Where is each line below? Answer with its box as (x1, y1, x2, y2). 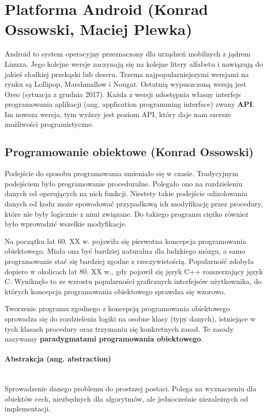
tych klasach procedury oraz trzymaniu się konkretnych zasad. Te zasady (5, 323, 234, 334)
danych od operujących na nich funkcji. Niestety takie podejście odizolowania (5, 188, 247, 199)
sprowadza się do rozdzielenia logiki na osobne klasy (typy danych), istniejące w (5, 313, 256, 324)
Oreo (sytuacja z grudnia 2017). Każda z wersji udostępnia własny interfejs (5, 88, 241, 99)
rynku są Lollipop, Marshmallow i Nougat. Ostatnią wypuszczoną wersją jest (5, 79, 246, 89)
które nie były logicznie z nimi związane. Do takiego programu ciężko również (5, 208, 249, 219)
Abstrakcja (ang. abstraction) (5, 353, 111, 364)
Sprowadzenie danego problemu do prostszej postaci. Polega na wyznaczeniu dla (5, 383, 257, 394)
